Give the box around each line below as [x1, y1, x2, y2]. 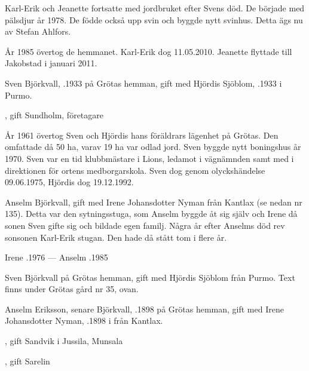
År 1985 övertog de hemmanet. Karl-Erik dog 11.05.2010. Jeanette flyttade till [5, 45, 292, 57]
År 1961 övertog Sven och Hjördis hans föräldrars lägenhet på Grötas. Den [5, 128, 279, 141]
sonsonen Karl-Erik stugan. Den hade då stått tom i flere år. [5, 231, 227, 243]
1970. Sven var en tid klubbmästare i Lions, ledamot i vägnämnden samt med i [5, 152, 294, 164]
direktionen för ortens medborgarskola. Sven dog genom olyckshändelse [5, 164, 265, 176]
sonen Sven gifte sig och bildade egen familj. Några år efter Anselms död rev [5, 219, 285, 231]
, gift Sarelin [5, 354, 50, 367]
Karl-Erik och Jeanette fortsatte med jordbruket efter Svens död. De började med [5, 2, 305, 14]
